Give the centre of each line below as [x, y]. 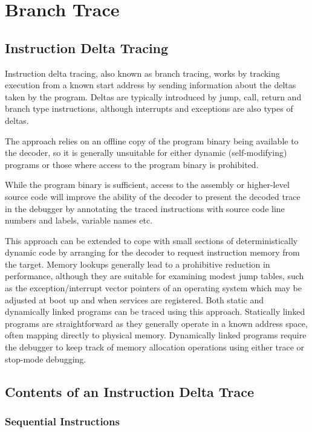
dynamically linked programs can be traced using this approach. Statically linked [155, 311]
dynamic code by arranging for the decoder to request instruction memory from [152, 252]
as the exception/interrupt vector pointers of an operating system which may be [153, 288]
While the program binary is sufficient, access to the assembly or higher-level [147, 185]
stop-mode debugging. [46, 359]
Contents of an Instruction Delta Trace [130, 391]
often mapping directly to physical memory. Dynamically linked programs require [156, 335]
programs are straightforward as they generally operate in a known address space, [156, 323]
